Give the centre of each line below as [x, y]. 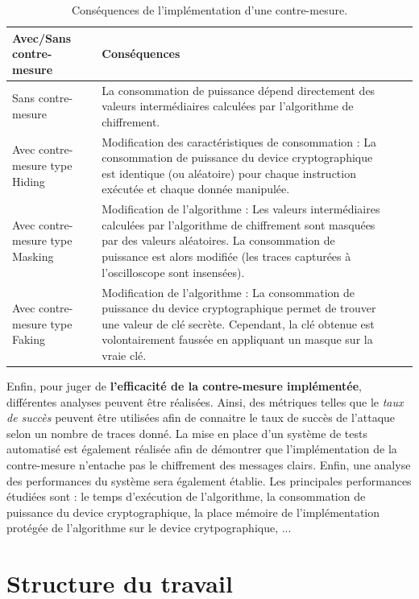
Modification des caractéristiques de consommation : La [239, 141]
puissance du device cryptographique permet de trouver [239, 308]
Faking [29, 339]
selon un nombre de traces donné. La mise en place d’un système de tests [187, 433]
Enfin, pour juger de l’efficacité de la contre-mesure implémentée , [184, 385]
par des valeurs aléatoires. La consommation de [218, 240]
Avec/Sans [42, 37]
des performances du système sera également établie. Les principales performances [209, 480]
